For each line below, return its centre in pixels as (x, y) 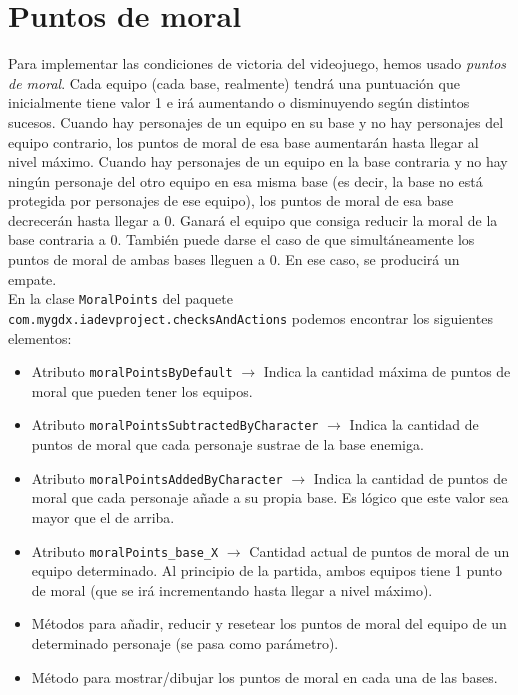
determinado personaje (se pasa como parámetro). (185, 642)
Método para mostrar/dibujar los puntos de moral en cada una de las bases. (264, 676)
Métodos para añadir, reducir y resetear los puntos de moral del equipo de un (269, 623)
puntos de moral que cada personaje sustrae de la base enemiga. (227, 444)
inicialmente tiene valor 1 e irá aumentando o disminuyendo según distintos (239, 102)
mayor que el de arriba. (103, 516)
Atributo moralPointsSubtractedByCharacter (175, 424)
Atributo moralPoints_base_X (125, 550)
